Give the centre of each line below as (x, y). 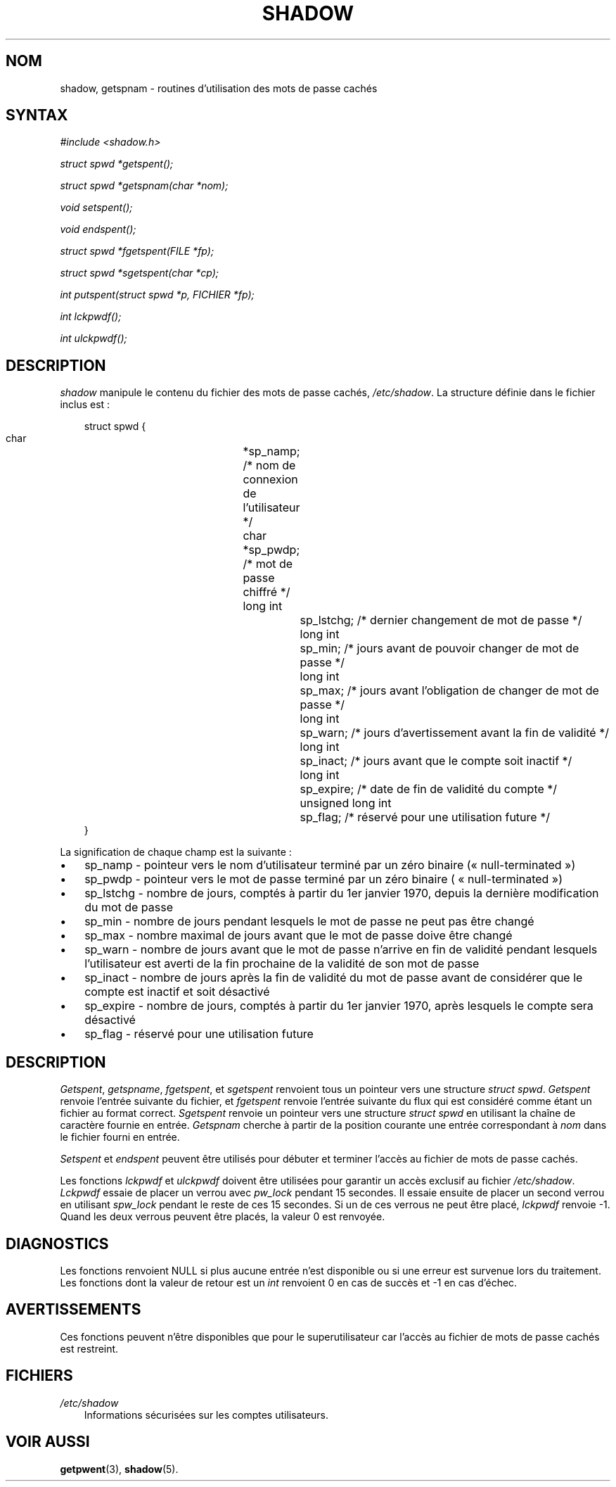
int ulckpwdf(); (94, 338)
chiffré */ (267, 592)
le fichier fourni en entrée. (120, 1137)
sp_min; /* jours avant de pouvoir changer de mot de (439, 648)
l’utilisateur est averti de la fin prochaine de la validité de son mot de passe (282, 964)
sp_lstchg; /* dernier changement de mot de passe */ (441, 620)
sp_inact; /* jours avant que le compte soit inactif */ (436, 761)
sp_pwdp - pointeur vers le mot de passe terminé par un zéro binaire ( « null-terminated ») (324, 879)
